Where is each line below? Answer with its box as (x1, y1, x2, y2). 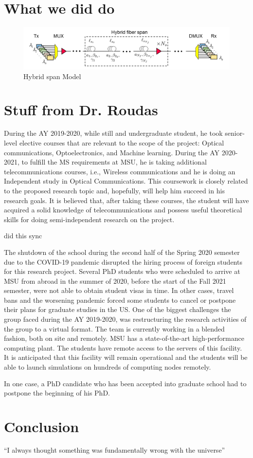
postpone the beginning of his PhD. (4, 388, 110, 398)
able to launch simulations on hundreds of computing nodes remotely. (4, 362, 211, 372)
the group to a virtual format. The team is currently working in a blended (4, 323, 225, 333)
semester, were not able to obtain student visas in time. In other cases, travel (4, 285, 234, 295)
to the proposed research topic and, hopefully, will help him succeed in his (4, 185, 225, 195)
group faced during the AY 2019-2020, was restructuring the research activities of (4, 314, 247, 324)
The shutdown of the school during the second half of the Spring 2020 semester (4, 247, 240, 257)
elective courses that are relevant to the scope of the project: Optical (19, 137, 224, 147)
